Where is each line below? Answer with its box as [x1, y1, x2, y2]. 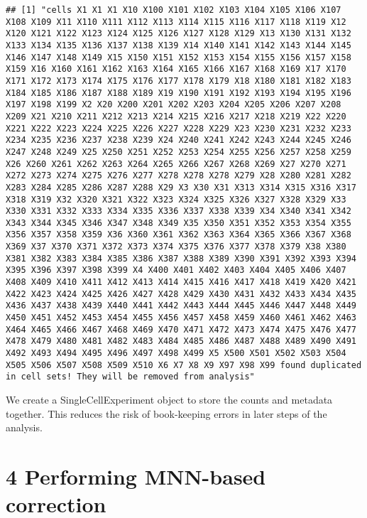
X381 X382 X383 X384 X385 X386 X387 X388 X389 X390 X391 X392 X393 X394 [6, 253, 356, 264]
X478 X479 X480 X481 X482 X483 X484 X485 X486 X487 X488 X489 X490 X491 [6, 336, 356, 347]
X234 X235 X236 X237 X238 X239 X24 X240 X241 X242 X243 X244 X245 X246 [6, 135, 351, 146]
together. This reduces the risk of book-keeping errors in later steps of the [6, 406, 327, 421]
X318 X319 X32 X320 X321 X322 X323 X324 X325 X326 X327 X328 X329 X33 [6, 194, 346, 205]
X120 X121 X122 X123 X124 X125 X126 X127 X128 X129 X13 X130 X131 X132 [6, 28, 351, 39]
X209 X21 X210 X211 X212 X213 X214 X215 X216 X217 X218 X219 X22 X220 [6, 111, 346, 122]
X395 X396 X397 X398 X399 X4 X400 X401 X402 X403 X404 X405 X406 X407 [6, 265, 346, 276]
